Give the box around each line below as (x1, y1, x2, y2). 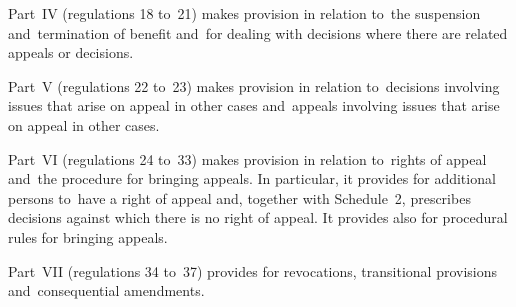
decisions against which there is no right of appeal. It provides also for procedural (8, 207, 508, 228)
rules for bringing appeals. (8, 226, 168, 247)
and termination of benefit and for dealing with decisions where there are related (8, 22, 508, 43)
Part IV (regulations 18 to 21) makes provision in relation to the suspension (8, 3, 481, 23)
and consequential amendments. (8, 280, 205, 301)
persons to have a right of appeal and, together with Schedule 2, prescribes (8, 187, 471, 208)
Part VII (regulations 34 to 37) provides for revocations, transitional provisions (8, 260, 498, 281)
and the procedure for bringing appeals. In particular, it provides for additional (8, 168, 496, 189)
